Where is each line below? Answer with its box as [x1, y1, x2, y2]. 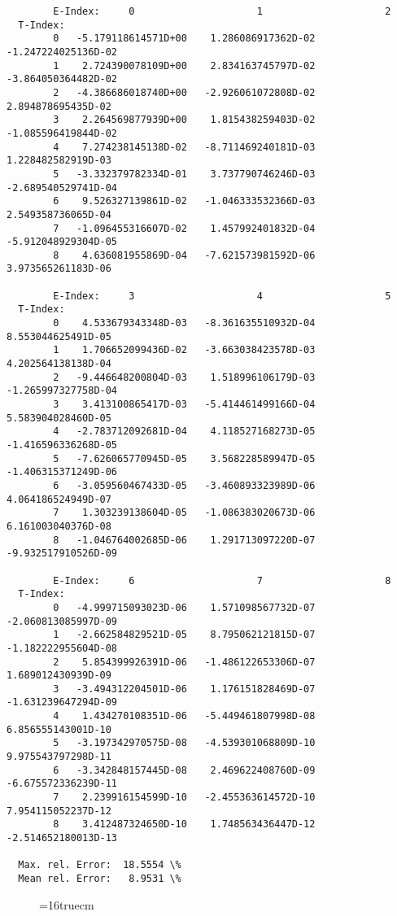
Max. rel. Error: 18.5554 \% [18, 859, 181, 871]
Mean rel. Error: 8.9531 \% [18, 873, 181, 884]
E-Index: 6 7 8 [53, 574, 391, 587]
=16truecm [39, 896, 94, 913]
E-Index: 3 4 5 [53, 290, 391, 302]
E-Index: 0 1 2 [53, 6, 391, 17]
